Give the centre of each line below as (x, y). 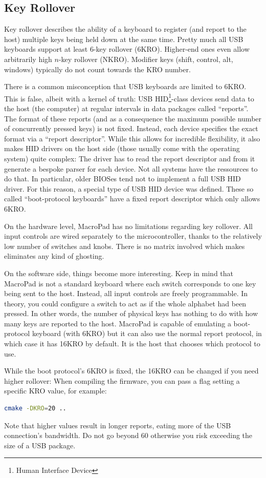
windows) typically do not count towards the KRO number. (97, 69)
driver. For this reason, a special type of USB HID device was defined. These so (129, 188)
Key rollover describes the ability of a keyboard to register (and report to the (125, 29)
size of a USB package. (40, 445)
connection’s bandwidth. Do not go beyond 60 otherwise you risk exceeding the (128, 435)
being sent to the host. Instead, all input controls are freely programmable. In (126, 293)
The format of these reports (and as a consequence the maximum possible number (133, 118)
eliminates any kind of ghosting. (54, 256)
